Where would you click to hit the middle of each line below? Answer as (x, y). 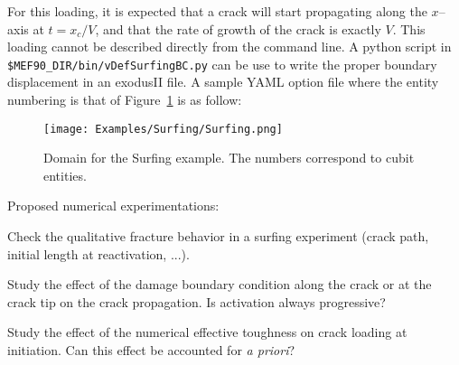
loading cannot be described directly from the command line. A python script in (229, 47)
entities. (65, 175)
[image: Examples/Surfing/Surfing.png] (163, 129)
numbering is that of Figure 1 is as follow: (125, 100)
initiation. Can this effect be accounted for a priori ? (151, 350)
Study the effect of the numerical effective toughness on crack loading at (207, 332)
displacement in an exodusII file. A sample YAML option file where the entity (223, 82)
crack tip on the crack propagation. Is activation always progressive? (197, 301)
